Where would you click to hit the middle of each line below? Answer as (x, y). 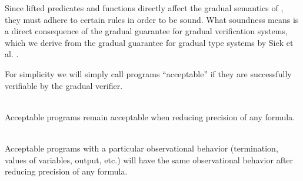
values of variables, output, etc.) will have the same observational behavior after (149, 159)
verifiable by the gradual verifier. (64, 85)
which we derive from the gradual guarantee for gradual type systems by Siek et (149, 42)
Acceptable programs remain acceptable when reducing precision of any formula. (150, 116)
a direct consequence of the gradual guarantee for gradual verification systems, (146, 31)
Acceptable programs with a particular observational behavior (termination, (141, 148)
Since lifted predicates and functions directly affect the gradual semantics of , (144, 8)
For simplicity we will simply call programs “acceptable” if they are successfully (148, 73)
